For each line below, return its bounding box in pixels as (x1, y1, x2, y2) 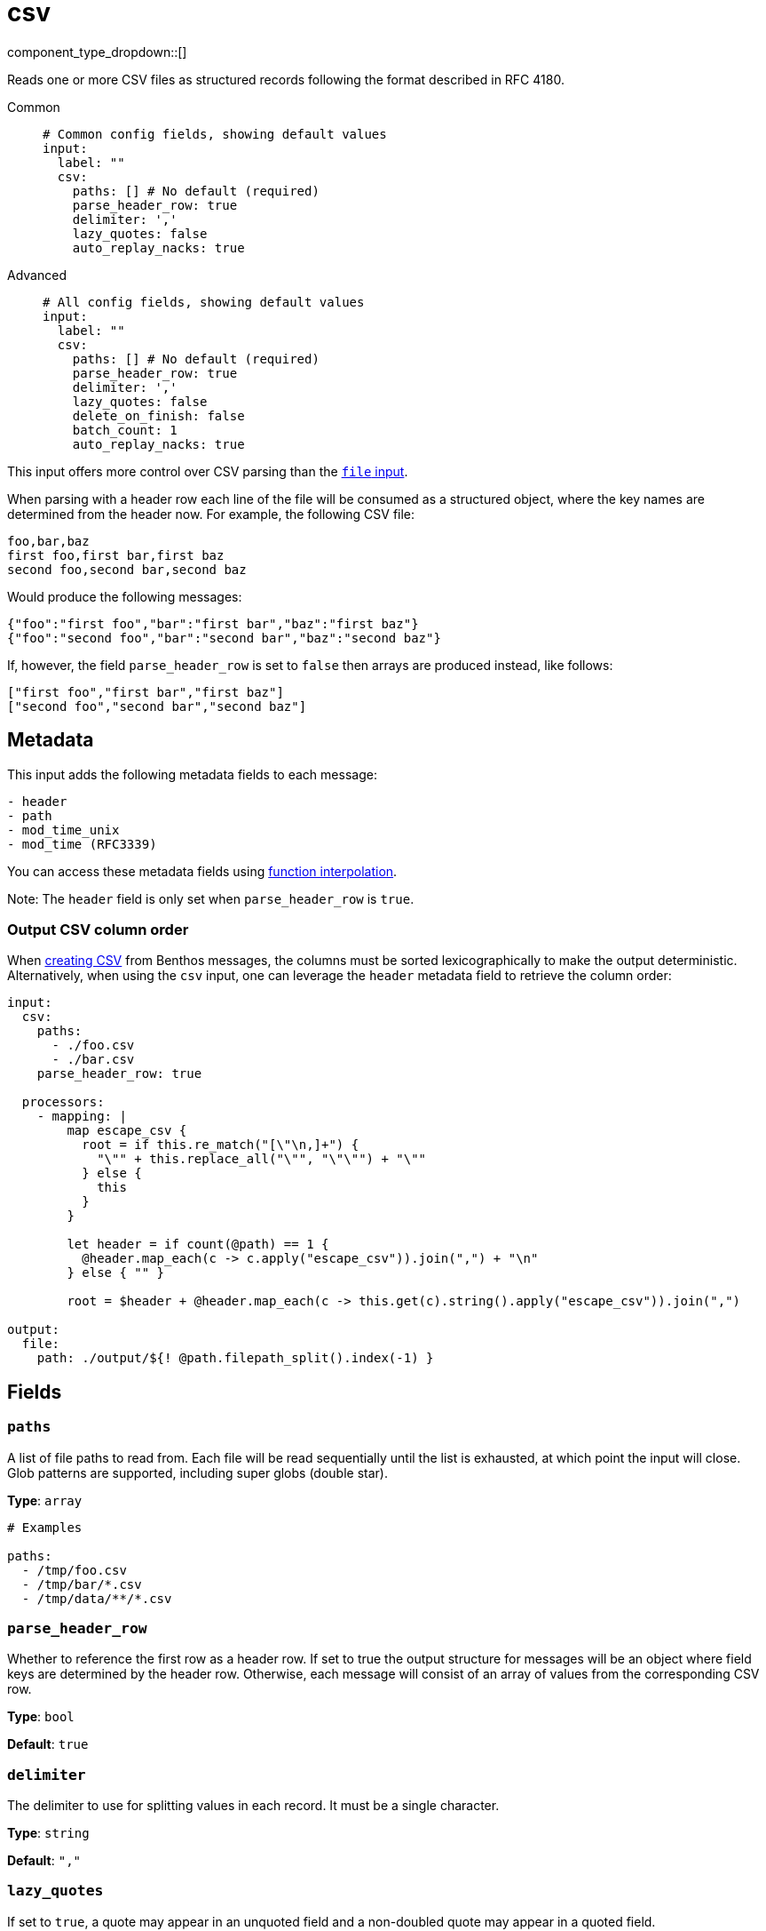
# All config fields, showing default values (43, 294, 365, 309)
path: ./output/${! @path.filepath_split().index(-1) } (36, 1351, 434, 1366)
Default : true (7, 1736, 89, 1752)
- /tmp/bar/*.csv (21, 1576, 142, 1592)
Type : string (7, 1825, 90, 1841)
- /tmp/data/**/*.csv (21, 1591, 172, 1606)
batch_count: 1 (72, 422, 178, 437)
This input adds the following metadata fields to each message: (7, 766, 377, 782)
